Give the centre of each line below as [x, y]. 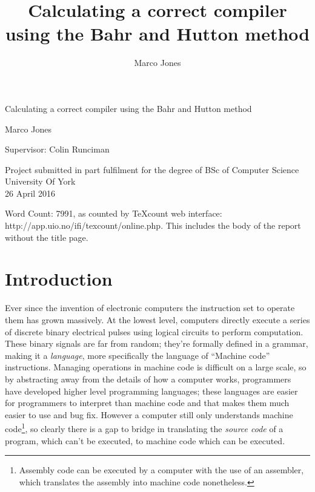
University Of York [40, 181]
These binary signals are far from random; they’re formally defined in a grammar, [157, 343]
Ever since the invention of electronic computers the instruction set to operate [150, 308]
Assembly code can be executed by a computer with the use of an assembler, [161, 470]
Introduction [59, 279]
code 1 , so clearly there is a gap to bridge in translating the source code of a [144, 428]
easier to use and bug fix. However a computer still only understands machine [149, 414]
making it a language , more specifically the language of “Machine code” [138, 355]
